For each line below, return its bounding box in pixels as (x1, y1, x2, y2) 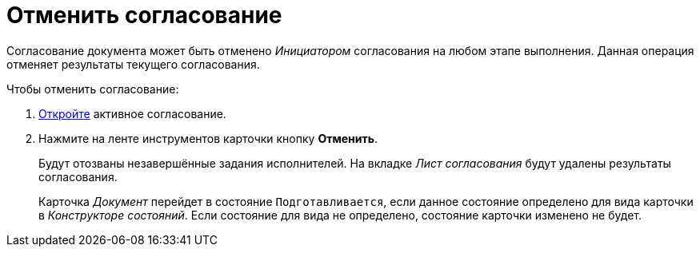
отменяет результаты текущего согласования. (6, 57, 260, 71)
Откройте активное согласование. (38, 106, 226, 121)
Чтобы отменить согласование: (6, 81, 179, 96)
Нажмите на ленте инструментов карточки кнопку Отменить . (38, 131, 378, 145)
